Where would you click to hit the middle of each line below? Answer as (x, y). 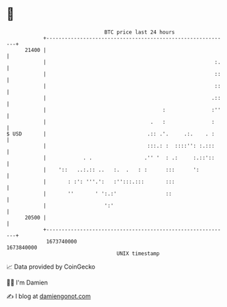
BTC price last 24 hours (139, 32)
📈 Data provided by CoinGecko (51, 267)
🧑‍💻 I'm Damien (27, 282)
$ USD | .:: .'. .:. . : (110, 134)
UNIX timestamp (138, 253)
